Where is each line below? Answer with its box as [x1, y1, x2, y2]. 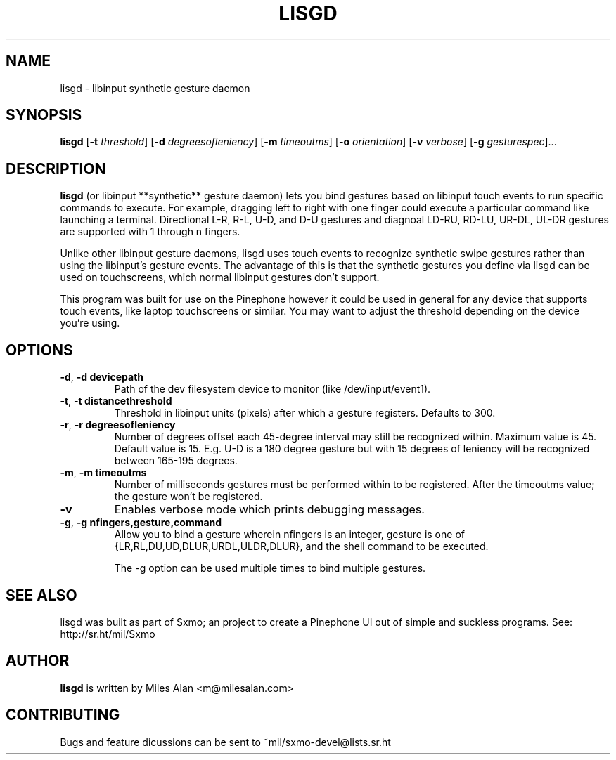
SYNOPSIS [6, 106, 82, 124]
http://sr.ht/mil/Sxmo [60, 627, 155, 640]
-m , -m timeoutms [60, 466, 147, 479]
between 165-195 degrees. [114, 454, 238, 467]
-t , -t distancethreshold [60, 395, 172, 407]
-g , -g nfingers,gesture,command [60, 516, 222, 529]
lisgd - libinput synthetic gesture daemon [60, 81, 250, 94]
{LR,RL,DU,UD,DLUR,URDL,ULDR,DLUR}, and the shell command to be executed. [114, 540, 489, 553]
